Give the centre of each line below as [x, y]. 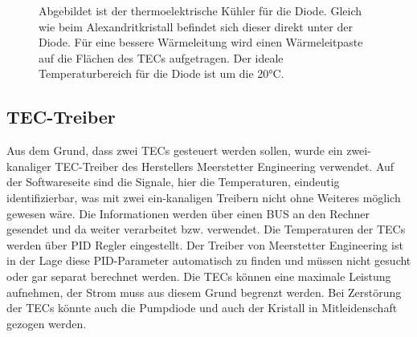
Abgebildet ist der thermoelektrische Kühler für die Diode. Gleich [200, 10]
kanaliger [29, 166]
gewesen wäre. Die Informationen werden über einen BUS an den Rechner [188, 213]
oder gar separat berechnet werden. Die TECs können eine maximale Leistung [199, 276]
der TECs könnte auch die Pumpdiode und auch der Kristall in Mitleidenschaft [202, 308]
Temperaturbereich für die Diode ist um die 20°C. [161, 73]
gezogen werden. [47, 323]
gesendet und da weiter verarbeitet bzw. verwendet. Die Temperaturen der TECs [206, 229]
